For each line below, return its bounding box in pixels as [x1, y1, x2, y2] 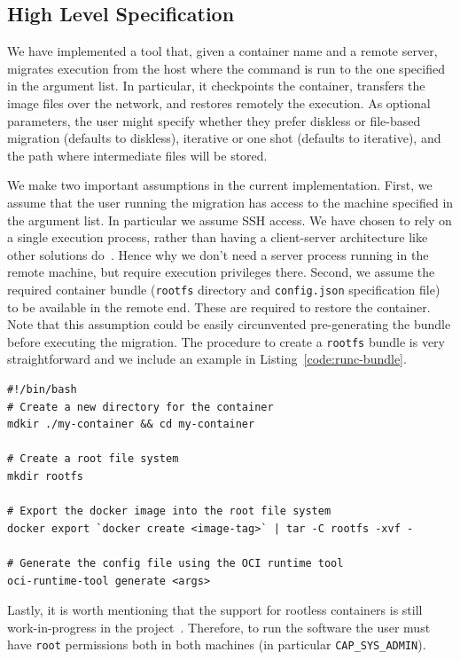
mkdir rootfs [7, 469, 83, 483]
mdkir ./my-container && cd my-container [7, 418, 255, 431]
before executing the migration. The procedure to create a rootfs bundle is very [7, 332, 445, 350]
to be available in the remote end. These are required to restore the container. [7, 297, 431, 316]
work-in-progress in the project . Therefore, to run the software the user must [7, 617, 431, 636]
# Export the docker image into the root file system [7, 505, 331, 518]
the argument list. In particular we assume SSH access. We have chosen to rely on [7, 210, 452, 229]
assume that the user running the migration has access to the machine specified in [7, 192, 454, 211]
